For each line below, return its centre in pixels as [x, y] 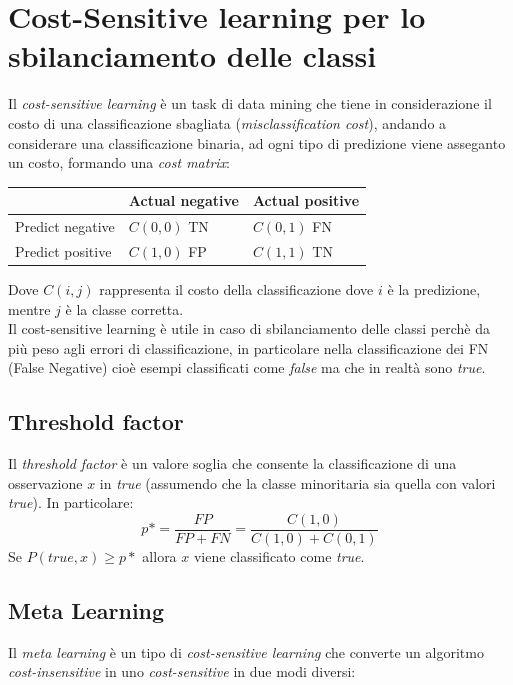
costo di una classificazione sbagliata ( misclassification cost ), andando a [227, 122]
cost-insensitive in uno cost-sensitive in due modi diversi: [182, 671]
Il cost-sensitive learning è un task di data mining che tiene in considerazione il [250, 103]
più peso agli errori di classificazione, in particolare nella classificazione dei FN [248, 347]
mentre [29, 308]
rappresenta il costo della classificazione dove [236, 288]
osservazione [45, 482]
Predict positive [63, 250]
